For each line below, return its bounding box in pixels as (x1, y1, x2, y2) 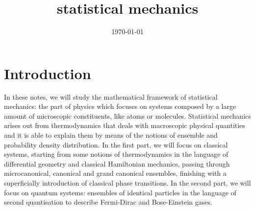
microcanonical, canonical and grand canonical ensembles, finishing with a (4, 168, 227, 178)
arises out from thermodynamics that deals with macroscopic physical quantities (4, 120, 245, 130)
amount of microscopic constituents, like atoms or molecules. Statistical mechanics (4, 110, 251, 121)
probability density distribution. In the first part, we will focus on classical (4, 139, 228, 149)
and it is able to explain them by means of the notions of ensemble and (4, 130, 218, 140)
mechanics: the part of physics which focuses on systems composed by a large (4, 101, 236, 111)
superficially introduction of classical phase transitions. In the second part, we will (4, 178, 251, 188)
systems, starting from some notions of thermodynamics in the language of (4, 149, 229, 159)
